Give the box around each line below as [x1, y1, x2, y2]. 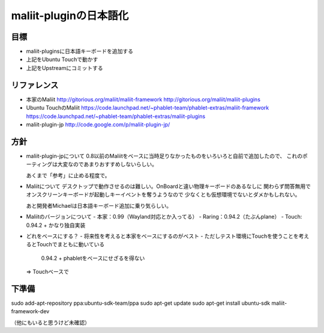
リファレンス [11, 80, 59, 90]
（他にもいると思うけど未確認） [11, 319, 90, 326]
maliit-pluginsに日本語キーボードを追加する [26, 48, 133, 55]
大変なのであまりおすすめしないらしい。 [57, 161, 158, 168]
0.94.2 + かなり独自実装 [26, 222, 86, 229]
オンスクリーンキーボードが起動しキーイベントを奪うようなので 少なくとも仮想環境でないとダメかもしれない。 [26, 191, 301, 198]
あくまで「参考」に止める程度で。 [26, 171, 110, 179]
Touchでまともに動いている [36, 241, 105, 248]
